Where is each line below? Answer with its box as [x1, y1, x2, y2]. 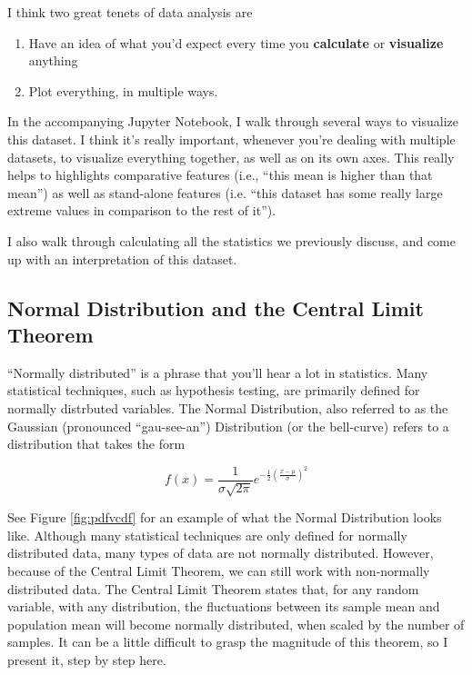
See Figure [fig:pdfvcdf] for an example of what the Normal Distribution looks [7, 508, 442, 527]
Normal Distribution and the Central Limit [7, 293, 424, 322]
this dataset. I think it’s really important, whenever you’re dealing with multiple [7, 129, 456, 148]
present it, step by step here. [7, 650, 166, 669]
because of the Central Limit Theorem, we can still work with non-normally [7, 561, 430, 580]
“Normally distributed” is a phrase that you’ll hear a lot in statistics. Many [7, 362, 428, 382]
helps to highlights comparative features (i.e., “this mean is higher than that [7, 165, 433, 184]
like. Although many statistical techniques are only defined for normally [7, 525, 407, 544]
